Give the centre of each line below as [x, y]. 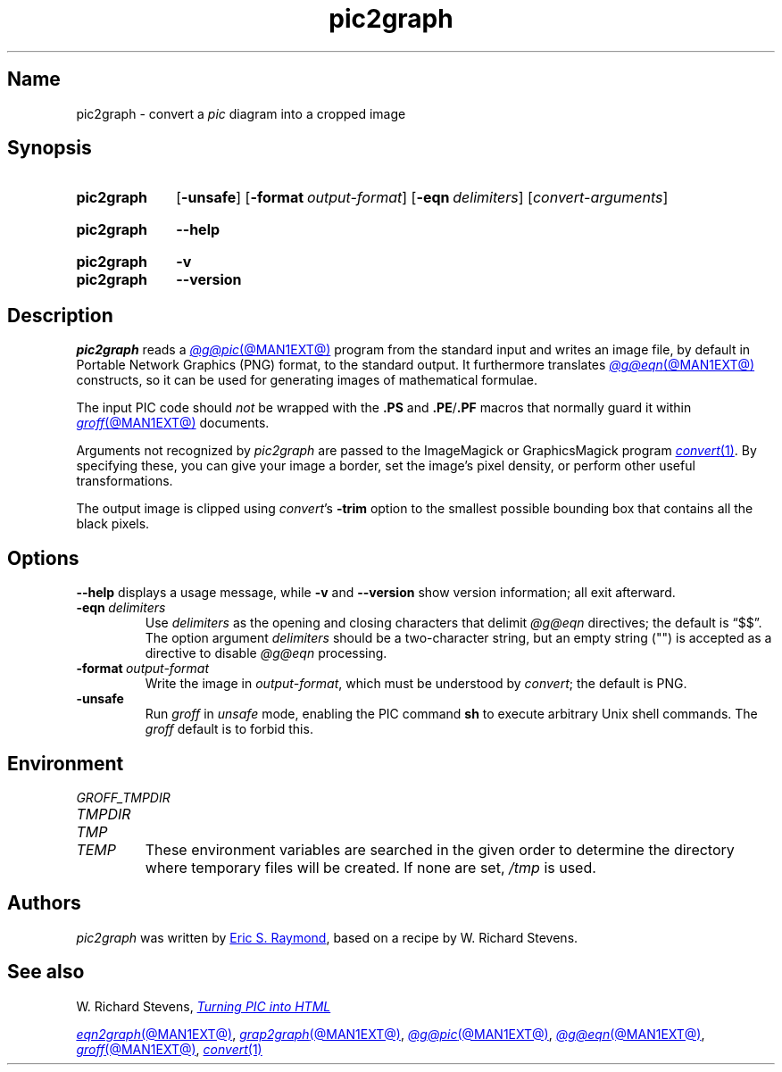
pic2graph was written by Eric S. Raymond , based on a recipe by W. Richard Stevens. [327, 937]
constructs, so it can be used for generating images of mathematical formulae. [307, 380]
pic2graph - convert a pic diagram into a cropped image [241, 113]
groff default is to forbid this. [229, 729]
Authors [44, 903]
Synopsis [50, 148]
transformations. [125, 481]
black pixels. [113, 524]
